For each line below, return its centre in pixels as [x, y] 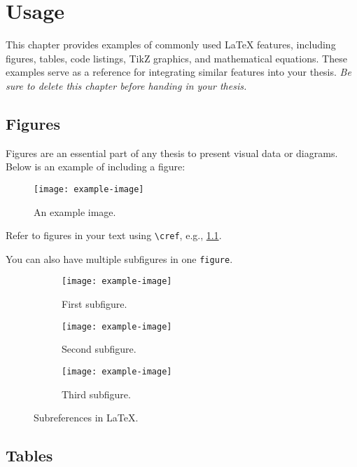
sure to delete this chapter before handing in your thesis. [126, 85]
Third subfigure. [96, 394]
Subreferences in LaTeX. [86, 418]
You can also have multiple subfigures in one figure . [119, 258]
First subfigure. [94, 304]
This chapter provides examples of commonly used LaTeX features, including [171, 45]
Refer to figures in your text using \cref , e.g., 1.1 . [114, 235]
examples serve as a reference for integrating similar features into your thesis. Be [178, 72]
